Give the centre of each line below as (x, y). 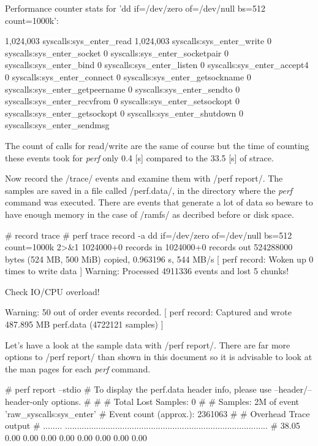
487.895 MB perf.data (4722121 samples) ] (84, 324)
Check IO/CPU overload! (52, 291)
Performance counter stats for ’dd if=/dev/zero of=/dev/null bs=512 (135, 8)
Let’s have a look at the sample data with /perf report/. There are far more (148, 344)
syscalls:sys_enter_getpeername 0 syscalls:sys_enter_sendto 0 (123, 89)
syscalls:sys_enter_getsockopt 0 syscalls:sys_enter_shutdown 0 (124, 113)
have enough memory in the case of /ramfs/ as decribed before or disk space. (150, 214)
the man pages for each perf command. (78, 368)
